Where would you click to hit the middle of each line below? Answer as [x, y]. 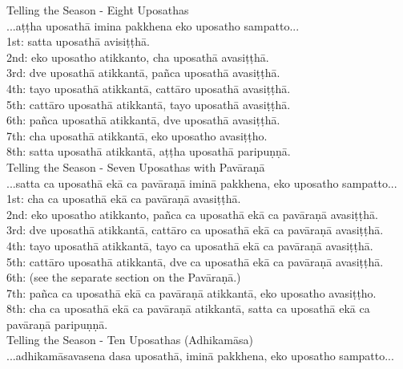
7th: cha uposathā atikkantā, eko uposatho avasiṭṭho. [137, 135]
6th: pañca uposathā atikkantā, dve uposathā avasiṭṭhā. [143, 120]
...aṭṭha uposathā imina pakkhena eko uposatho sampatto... [153, 25]
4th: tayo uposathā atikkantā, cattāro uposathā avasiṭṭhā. [149, 88]
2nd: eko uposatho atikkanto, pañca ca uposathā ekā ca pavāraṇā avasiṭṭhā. [192, 214]
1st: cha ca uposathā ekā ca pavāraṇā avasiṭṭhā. [124, 199]
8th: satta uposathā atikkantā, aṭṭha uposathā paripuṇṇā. [149, 151]
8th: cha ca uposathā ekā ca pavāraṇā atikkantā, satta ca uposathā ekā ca [188, 308]
